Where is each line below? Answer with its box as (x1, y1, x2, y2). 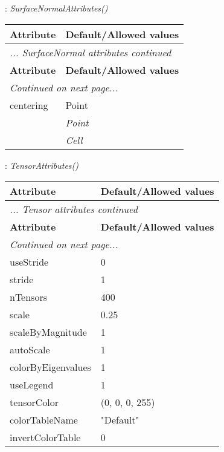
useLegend (10, 378, 54, 392)
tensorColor (10, 395, 59, 410)
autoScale (10, 342, 50, 357)
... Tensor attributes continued (10, 202, 138, 217)
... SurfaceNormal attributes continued (10, 45, 171, 59)
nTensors (10, 290, 48, 304)
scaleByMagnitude (10, 325, 87, 339)
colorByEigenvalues (10, 360, 91, 375)
